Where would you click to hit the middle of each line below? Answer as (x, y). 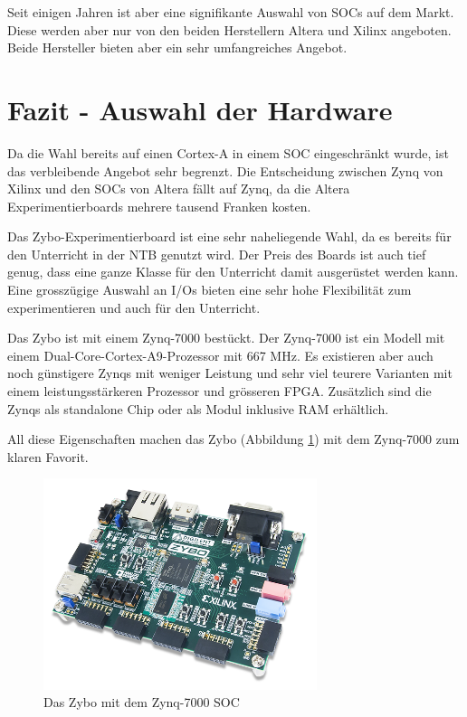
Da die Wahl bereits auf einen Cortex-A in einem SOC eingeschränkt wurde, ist (228, 152)
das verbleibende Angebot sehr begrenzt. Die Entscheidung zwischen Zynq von (225, 170)
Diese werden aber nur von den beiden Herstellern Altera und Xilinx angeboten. (229, 29)
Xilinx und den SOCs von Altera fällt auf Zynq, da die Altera (179, 189)
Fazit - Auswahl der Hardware (200, 109)
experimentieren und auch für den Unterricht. (134, 307)
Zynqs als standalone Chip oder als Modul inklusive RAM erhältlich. (198, 408)
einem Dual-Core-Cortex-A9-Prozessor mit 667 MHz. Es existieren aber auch (220, 355)
